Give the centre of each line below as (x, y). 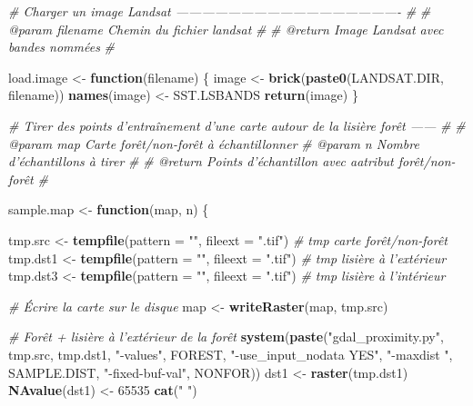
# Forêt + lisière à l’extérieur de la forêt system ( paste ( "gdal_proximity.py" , (226, 337)
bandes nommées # (62, 47)
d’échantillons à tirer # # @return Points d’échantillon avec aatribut (201, 161)
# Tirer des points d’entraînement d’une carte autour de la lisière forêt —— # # (237, 125)
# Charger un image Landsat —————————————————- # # (220, 11)
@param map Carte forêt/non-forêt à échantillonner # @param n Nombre (214, 143)
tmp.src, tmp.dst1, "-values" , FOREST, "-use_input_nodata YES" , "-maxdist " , (231, 354)
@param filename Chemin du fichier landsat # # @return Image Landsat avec (226, 29)
